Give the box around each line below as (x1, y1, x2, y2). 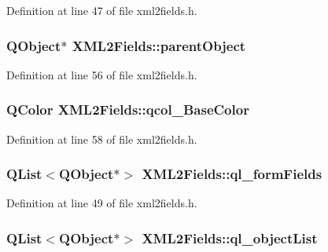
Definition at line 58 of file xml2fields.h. (6, 130, 197, 147)
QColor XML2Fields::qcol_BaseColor (6, 100, 249, 119)
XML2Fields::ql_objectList (142, 228, 318, 247)
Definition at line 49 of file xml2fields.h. (6, 195, 197, 211)
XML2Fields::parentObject (72, 35, 246, 55)
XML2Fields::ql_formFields (142, 164, 322, 184)
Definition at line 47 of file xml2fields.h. (6, 2, 197, 18)
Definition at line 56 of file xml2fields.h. (6, 66, 197, 82)
